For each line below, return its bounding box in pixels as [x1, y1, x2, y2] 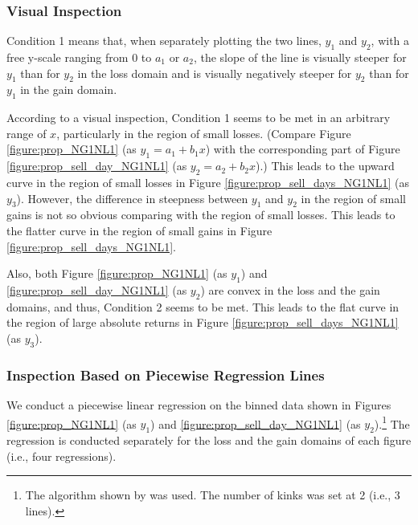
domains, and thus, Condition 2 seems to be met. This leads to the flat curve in [6, 298, 400, 315]
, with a [371, 32, 410, 49]
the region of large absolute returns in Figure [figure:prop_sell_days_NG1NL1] [6, 314, 399, 331]
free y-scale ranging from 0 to [6, 49, 152, 66]
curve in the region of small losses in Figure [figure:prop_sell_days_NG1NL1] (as [6, 173, 409, 190]
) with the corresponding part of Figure [205, 140, 400, 157]
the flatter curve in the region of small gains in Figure [6, 222, 273, 238]
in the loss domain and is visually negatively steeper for [77, 64, 352, 81]
